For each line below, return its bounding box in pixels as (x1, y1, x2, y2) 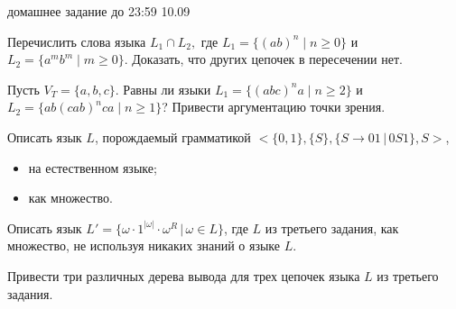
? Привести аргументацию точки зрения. (162, 97, 386, 116)
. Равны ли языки (115, 79, 211, 98)
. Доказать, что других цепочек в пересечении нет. (124, 50, 403, 68)
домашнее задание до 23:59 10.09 (7, 2, 191, 20)
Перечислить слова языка (7, 32, 146, 50)
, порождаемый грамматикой (94, 127, 251, 146)
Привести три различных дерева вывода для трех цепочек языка (7, 266, 360, 285)
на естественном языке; (28, 158, 157, 177)
